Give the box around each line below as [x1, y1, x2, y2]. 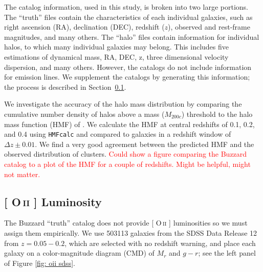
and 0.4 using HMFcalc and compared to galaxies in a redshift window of [4, 129, 231, 139]
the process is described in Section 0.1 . [4, 81, 126, 92]
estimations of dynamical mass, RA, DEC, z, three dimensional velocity [4, 51, 229, 62]
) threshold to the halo [181, 108, 253, 119]
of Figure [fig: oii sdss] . [4, 257, 75, 268]
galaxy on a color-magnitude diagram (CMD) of [4, 248, 155, 258]
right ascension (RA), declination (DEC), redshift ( [4, 21, 165, 32]
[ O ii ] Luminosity [4, 193, 102, 209]
